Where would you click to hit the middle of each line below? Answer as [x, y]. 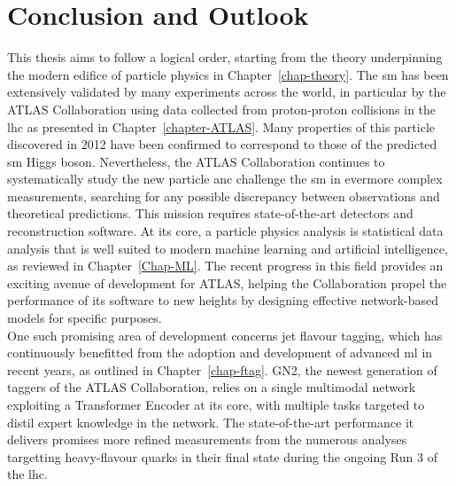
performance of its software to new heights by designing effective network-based [223, 300]
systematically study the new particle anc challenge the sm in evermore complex [225, 179]
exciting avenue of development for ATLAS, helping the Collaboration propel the [227, 282]
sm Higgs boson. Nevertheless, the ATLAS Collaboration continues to [196, 161]
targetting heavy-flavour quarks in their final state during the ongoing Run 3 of [222, 456]
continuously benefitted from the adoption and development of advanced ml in [220, 353]
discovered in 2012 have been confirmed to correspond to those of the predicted [222, 144]
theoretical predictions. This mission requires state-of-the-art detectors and [210, 213]
